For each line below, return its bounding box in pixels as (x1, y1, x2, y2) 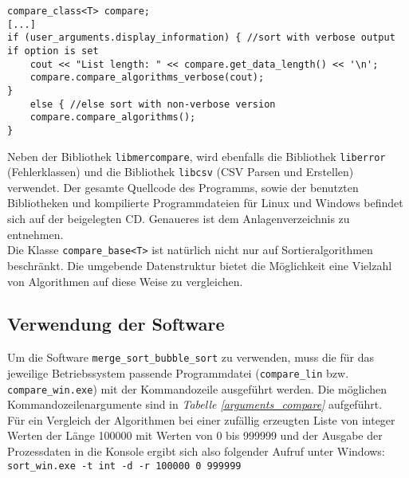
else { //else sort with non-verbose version (29, 98, 276, 110)
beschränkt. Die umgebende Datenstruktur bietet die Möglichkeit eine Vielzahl (7, 257, 392, 273)
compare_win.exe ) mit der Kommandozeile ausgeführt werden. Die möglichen (7, 380, 387, 397)
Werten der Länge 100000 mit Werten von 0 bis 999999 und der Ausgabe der (7, 427, 383, 444)
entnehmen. (7, 225, 64, 242)
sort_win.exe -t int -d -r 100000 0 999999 (7, 460, 242, 472)
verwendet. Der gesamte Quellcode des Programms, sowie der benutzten (7, 178, 359, 195)
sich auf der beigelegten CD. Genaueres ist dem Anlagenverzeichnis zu (7, 210, 350, 227)
